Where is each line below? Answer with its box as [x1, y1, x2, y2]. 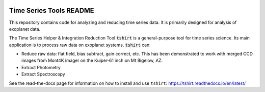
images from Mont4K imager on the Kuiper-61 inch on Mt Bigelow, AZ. [21, 57, 163, 63]
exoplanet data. [9, 26, 41, 32]
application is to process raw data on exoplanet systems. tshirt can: [9, 42, 151, 48]
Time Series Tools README [9, 6, 94, 15]
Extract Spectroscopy [21, 71, 66, 77]
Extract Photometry [21, 64, 61, 70]
